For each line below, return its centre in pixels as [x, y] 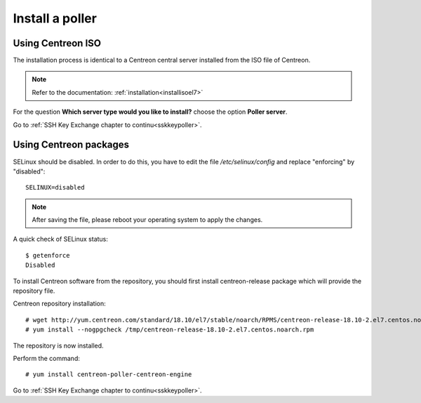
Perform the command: [46, 358]
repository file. [34, 291]
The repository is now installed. [59, 345]
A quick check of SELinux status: [61, 239]
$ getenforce [48, 255]
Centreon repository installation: [59, 304]
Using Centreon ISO [57, 43]
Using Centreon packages [71, 145]
